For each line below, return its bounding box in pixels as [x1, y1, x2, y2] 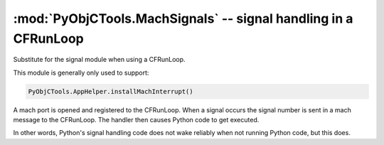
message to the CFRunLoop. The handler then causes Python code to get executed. [13, 116, 260, 124]
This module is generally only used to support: [13, 68, 149, 77]
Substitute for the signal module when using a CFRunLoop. [13, 55, 186, 64]
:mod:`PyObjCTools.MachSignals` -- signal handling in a [13, 11, 353, 26]
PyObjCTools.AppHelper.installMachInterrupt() [28, 87, 193, 95]
